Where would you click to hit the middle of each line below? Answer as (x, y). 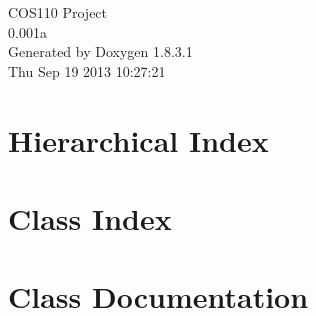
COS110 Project (58, 12)
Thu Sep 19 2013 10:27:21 (87, 70)
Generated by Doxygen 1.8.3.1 (100, 51)
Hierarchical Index (138, 139)
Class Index (90, 217)
